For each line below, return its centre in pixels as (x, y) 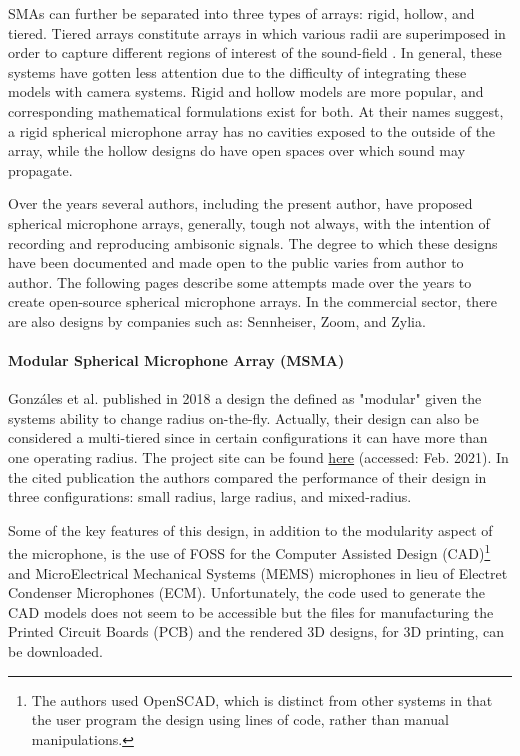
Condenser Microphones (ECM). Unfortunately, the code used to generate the (246, 592)
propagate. (40, 169)
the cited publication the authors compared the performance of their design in (247, 476)
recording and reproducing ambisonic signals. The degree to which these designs (253, 242)
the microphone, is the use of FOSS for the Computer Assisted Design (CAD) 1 (249, 552)
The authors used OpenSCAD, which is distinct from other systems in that (262, 699)
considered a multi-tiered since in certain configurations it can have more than (248, 437)
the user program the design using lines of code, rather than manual (240, 719)
